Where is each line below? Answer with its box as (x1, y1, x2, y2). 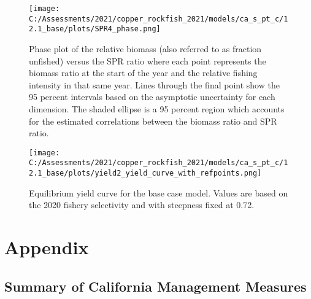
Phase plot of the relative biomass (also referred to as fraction (29, 42, 262, 55)
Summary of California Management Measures (4, 276, 307, 295)
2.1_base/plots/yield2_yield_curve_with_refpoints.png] (29, 169, 262, 178)
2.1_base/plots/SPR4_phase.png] (29, 25, 161, 34)
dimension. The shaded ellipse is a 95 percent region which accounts (29, 102, 285, 115)
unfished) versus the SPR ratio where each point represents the (29, 54, 266, 67)
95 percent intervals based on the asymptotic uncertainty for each (29, 90, 275, 103)
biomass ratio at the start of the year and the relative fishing (29, 66, 258, 79)
